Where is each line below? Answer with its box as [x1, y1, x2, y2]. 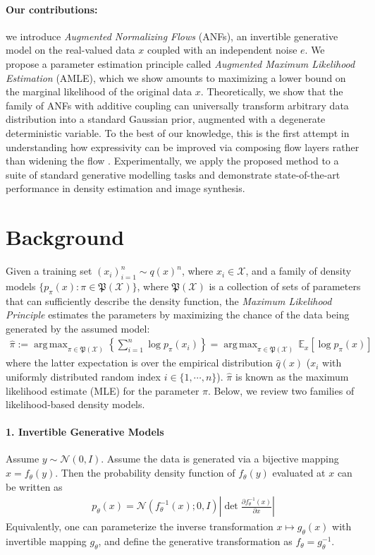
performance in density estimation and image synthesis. [6, 181, 245, 196]
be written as [6, 479, 63, 494]
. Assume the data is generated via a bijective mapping [101, 451, 339, 466]
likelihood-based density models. [6, 397, 145, 412]
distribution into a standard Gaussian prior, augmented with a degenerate [6, 112, 326, 126]
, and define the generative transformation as [98, 534, 293, 549]
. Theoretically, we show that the [200, 84, 343, 99]
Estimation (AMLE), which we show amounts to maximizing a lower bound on [6, 70, 346, 85]
